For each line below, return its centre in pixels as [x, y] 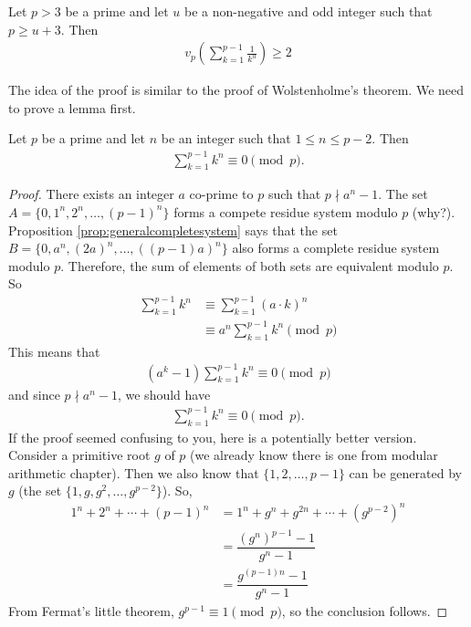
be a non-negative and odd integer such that [308, 11]
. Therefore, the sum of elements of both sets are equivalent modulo [250, 265]
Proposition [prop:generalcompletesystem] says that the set [173, 230]
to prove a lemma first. [72, 107]
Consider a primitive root [79, 455]
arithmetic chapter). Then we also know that [134, 472]
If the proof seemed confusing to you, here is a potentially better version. [213, 437]
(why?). [434, 211]
